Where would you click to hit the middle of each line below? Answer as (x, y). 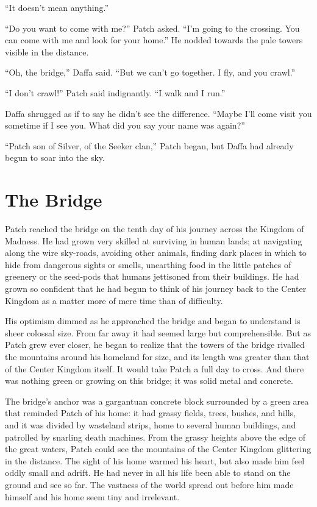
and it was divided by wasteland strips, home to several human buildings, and (151, 424)
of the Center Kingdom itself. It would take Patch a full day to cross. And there (155, 368)
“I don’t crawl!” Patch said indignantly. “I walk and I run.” (115, 92)
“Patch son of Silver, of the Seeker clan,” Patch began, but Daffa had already (149, 145)
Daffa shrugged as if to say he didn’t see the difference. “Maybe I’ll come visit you (158, 113)
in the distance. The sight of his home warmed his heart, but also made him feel (155, 460)
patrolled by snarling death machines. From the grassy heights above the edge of (155, 437)
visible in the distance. (47, 51)
